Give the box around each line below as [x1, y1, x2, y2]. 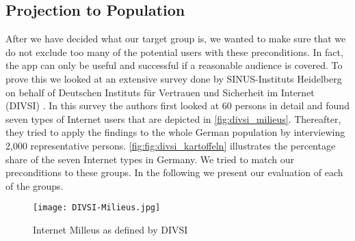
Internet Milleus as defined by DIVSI [33, 222, 188, 236]
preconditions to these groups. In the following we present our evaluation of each [5, 165, 343, 180]
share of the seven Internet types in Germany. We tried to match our [5, 152, 295, 166]
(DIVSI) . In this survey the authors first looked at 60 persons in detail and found [5, 98, 350, 113]
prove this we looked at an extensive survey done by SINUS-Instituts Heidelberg [5, 71, 342, 85]
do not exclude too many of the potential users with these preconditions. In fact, [5, 44, 343, 59]
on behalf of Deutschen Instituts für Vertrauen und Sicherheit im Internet [5, 85, 315, 99]
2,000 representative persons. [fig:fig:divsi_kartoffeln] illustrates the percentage [5, 138, 336, 152]
